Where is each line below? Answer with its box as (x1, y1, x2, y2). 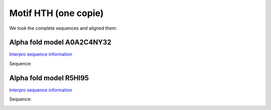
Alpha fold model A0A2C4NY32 (9, 38, 111, 47)
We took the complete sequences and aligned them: (9, 25, 117, 31)
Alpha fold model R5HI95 (9, 73, 89, 82)
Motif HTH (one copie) (9, 8, 104, 19)
